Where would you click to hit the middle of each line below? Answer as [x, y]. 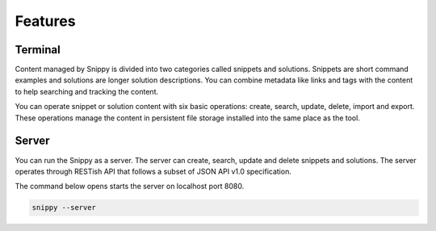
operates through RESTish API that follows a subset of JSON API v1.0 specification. [153, 171]
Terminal [38, 50]
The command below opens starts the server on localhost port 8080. [130, 187]
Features [45, 21]
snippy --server [64, 208]
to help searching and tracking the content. [87, 91]
